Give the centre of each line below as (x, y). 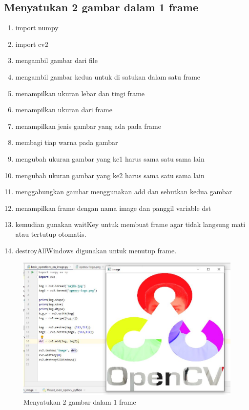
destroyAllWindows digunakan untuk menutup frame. (96, 250)
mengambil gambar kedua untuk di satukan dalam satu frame (108, 76)
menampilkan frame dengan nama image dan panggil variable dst (113, 208)
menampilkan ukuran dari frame (64, 110)
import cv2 (32, 44)
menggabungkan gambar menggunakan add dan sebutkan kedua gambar (124, 192)
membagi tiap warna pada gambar (67, 142)
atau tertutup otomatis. (51, 234)
